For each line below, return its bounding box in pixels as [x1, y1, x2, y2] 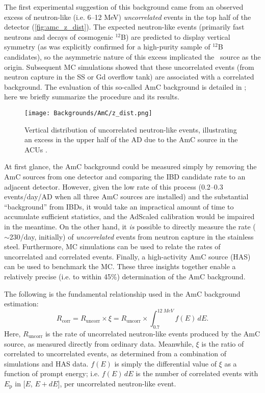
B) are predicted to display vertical [121, 31, 230, 42]
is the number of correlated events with [136, 368, 258, 379]
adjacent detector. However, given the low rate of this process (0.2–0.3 [4, 181, 223, 192]
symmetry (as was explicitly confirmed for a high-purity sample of [4, 41, 210, 52]
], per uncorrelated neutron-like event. [58, 378, 176, 388]
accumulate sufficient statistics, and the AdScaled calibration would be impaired [4, 211, 255, 222]
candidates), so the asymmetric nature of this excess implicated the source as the [4, 51, 261, 62]
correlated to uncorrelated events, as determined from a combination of [4, 348, 226, 359]
